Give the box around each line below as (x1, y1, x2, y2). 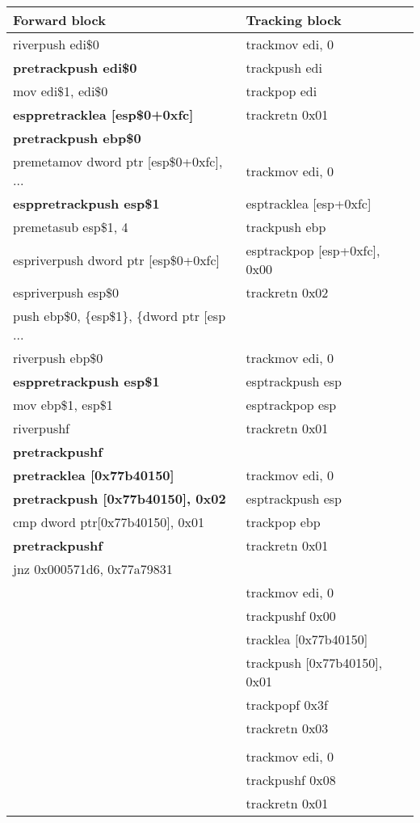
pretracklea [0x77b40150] (13, 466, 174, 484)
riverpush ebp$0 (13, 348, 103, 367)
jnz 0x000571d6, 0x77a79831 (13, 559, 173, 578)
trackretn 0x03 (246, 719, 329, 737)
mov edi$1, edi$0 (13, 82, 108, 100)
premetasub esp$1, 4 (13, 217, 128, 236)
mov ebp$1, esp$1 (13, 395, 113, 414)
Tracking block (246, 11, 342, 29)
